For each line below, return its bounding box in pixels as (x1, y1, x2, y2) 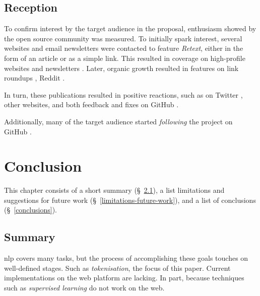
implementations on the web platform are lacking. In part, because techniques (4, 272, 244, 283)
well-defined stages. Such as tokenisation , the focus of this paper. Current (4, 262, 231, 273)
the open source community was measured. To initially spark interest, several (4, 33, 242, 43)
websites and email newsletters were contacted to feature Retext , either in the (4, 43, 243, 53)
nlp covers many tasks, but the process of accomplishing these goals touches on (4, 253, 248, 263)
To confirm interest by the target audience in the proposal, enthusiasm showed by (4, 23, 256, 34)
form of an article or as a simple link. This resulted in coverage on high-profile (4, 52, 245, 63)
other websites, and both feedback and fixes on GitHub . (4, 99, 179, 110)
